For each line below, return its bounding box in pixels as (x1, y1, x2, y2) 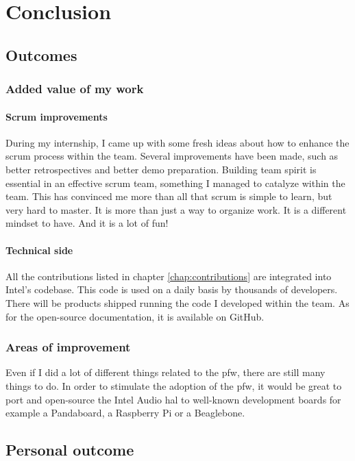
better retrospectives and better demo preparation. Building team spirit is (5, 162, 317, 176)
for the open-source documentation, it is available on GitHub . (5, 309, 265, 323)
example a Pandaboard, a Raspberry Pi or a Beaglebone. (5, 406, 245, 420)
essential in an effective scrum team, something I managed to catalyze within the (5, 175, 345, 190)
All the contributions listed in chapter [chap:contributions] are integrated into (5, 269, 332, 283)
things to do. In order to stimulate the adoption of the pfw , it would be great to (5, 378, 342, 393)
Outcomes (5, 44, 77, 65)
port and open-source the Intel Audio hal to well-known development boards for (5, 392, 341, 406)
